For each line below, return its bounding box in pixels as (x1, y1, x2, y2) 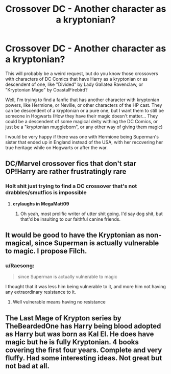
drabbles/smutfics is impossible (5, 189, 87, 196)
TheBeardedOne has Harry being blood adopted (5, 321, 161, 330)
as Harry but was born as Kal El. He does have (5, 330, 154, 338)
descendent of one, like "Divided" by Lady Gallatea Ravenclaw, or (5, 81, 143, 87)
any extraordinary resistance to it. (5, 289, 77, 295)
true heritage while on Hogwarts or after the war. (5, 144, 108, 151)
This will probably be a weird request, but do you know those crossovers (5, 70, 158, 77)
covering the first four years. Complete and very (5, 345, 162, 354)
